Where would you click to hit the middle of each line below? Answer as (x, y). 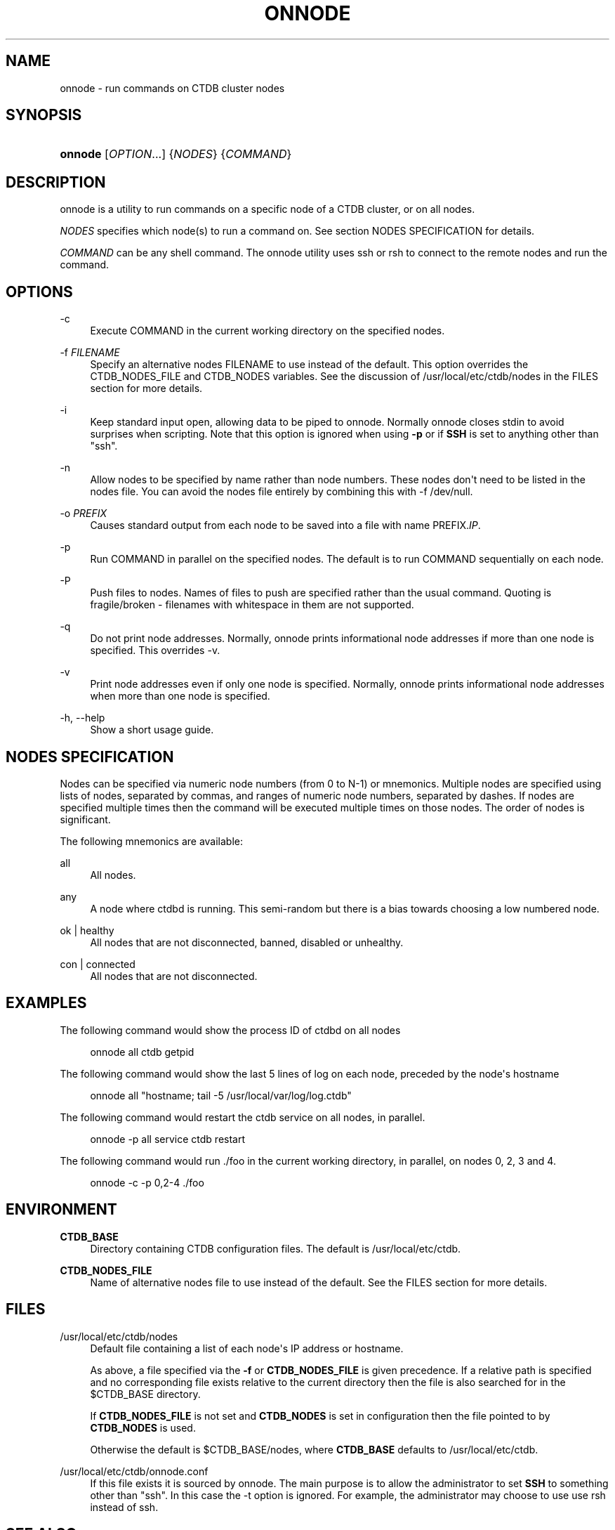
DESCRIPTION (56, 182)
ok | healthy (87, 930)
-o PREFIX (84, 514)
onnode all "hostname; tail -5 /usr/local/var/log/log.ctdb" (221, 1095)
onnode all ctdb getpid (142, 1052)
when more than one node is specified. (180, 696)
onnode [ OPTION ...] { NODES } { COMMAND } (176, 154)
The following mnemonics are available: (151, 841)
